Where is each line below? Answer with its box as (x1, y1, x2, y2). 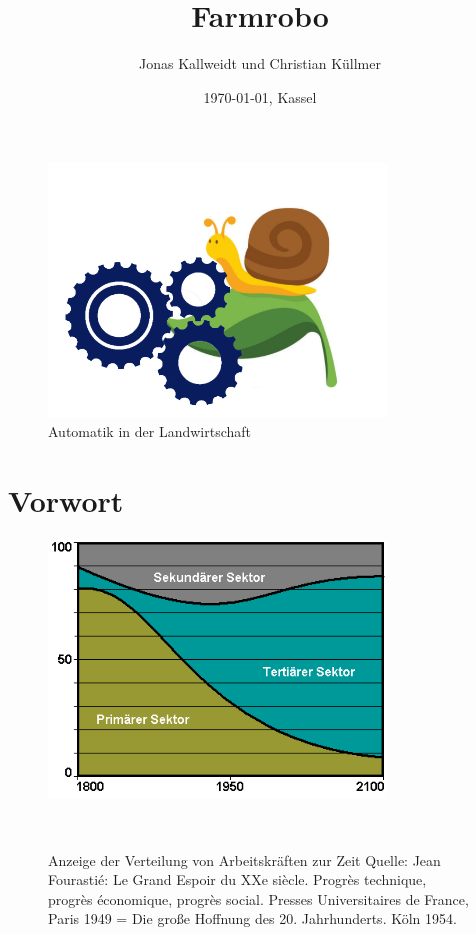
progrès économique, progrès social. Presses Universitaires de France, (48, 888, 469, 909)
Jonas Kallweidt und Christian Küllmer (139, 53, 381, 74)
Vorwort (8, 480, 124, 521)
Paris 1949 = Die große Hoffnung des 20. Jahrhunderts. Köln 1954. (48, 908, 457, 929)
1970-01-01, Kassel (203, 86, 317, 107)
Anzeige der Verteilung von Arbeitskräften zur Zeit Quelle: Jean (48, 849, 441, 870)
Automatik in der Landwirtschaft (48, 421, 251, 442)
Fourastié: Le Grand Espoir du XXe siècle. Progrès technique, (48, 869, 427, 890)
